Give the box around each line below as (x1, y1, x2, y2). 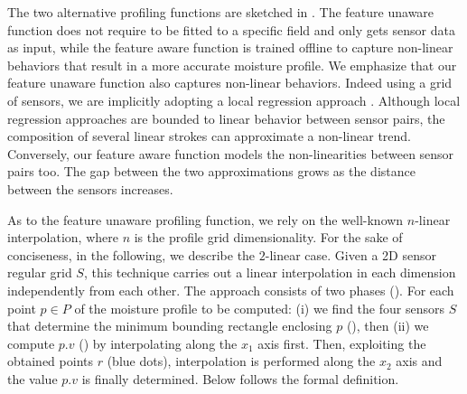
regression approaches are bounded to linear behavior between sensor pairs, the (7, 108, 445, 127)
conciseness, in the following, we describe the (7, 245, 256, 264)
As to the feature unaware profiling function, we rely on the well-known (7, 210, 404, 229)
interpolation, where (7, 228, 118, 247)
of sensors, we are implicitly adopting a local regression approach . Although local (7, 90, 461, 109)
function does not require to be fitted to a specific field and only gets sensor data (7, 20, 455, 39)
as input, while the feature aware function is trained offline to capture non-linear (7, 38, 453, 57)
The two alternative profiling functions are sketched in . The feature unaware (7, 3, 434, 21)
